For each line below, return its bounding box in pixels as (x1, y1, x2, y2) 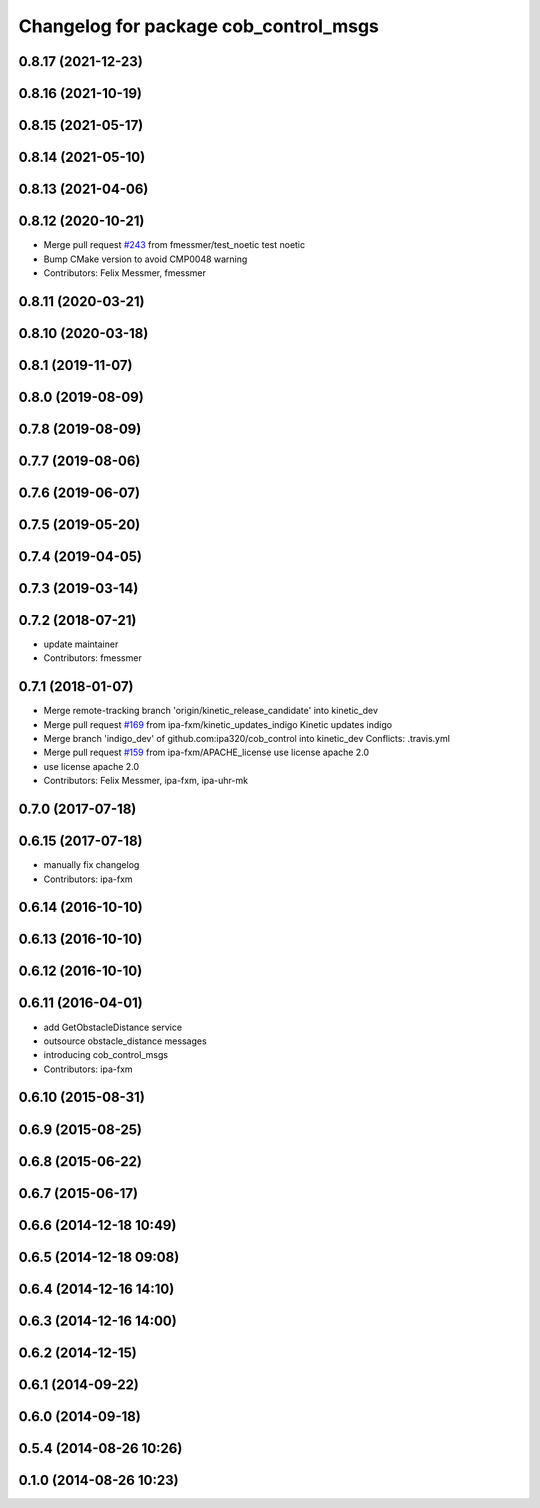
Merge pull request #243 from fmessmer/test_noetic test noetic (43, 239, 306, 251)
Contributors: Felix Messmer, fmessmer (43, 266, 207, 279)
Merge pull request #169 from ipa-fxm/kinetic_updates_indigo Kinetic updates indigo (43, 718, 393, 730)
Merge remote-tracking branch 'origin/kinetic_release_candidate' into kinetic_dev (43, 705, 379, 717)
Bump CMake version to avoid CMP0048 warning (43, 253, 248, 265)
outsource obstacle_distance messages (43, 1035, 207, 1047)
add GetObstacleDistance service (43, 1021, 183, 1033)
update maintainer (43, 638, 119, 650)
